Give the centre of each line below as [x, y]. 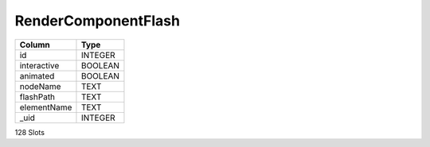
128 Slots [30, 132]
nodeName [40, 86]
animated [37, 75]
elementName [46, 107]
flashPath [37, 97]
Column [35, 44]
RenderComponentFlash [98, 21]
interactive [39, 65]
